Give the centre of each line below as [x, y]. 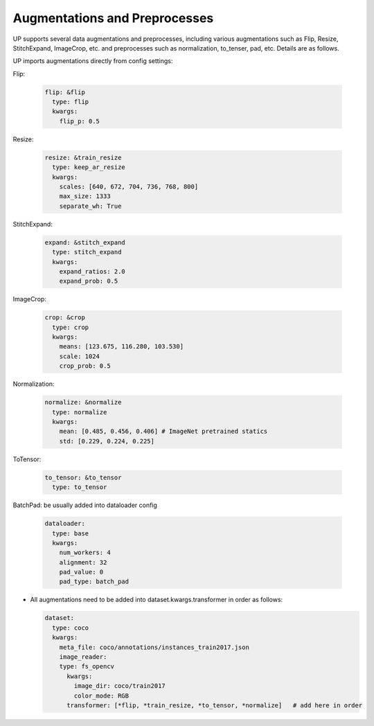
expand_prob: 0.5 [89, 281]
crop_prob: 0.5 [85, 366]
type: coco [71, 628]
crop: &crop [65, 318]
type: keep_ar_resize [89, 167]
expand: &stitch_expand [85, 242]
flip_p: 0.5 [80, 121]
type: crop [71, 327]
